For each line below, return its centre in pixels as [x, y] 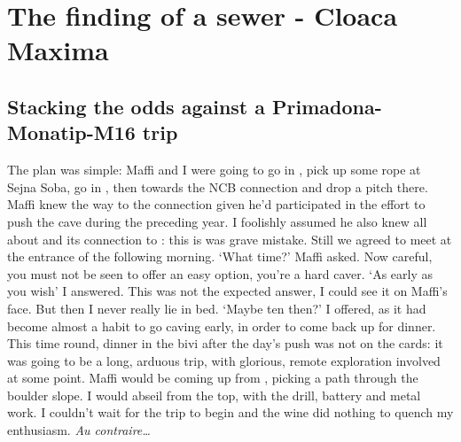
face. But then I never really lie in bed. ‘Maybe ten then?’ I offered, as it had [217, 308]
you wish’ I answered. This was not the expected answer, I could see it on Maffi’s [227, 291]
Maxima [58, 50]
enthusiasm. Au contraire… [79, 430]
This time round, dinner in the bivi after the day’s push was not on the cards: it [225, 343]
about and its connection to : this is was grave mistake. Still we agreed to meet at [230, 239]
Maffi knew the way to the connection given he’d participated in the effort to [216, 204]
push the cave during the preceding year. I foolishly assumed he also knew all [217, 221]
